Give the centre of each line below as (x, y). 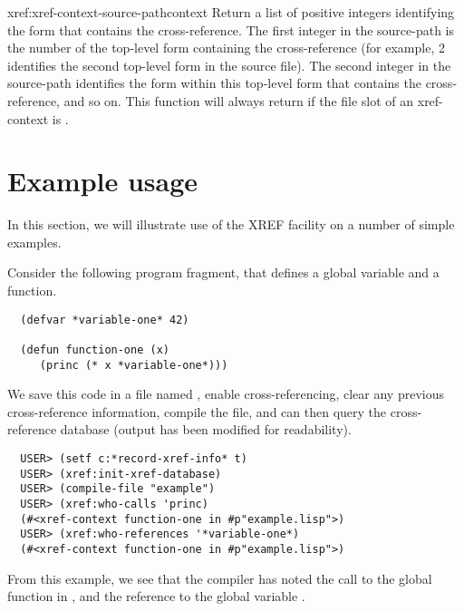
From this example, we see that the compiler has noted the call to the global (220, 578)
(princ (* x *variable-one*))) (134, 365)
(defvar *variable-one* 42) (105, 320)
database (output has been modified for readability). (206, 429)
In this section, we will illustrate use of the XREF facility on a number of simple (231, 224)
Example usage (103, 181)
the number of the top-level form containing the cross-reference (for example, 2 (226, 48)
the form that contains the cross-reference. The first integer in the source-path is (231, 29)
